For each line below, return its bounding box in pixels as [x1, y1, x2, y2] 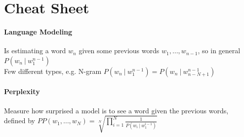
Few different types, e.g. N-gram [4, 66, 102, 76]
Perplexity [4, 86, 40, 97]
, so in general [198, 45, 241, 56]
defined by [4, 115, 36, 126]
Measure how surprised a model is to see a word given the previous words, [4, 105, 229, 115]
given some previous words [79, 45, 160, 56]
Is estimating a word [4, 45, 66, 56]
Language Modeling [4, 26, 73, 36]
